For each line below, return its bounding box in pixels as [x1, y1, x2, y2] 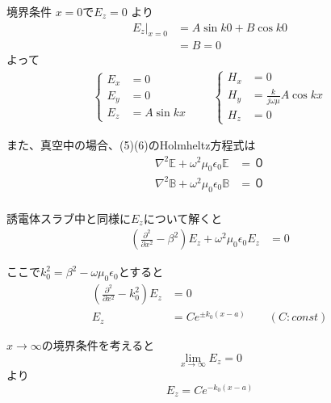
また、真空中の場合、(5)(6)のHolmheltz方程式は [6, 136, 256, 153]
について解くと [143, 209, 223, 226]
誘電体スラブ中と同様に [6, 209, 131, 226]
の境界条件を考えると [41, 337, 155, 354]
